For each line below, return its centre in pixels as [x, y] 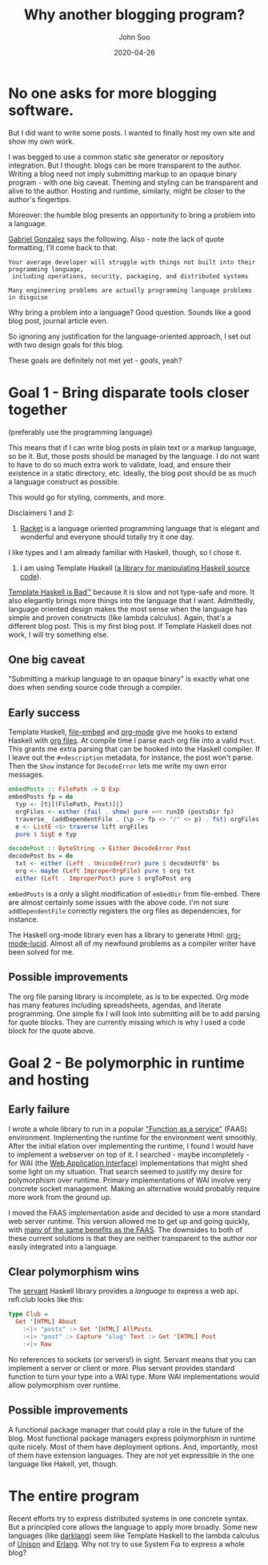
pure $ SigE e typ [46, 834]
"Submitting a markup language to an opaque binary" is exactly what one [129, 679]
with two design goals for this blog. [66, 345]
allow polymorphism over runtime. [64, 1385]
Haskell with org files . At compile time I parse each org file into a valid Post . [132, 740]
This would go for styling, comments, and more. [87, 497]
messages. [26, 775]
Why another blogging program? [134, 15]
